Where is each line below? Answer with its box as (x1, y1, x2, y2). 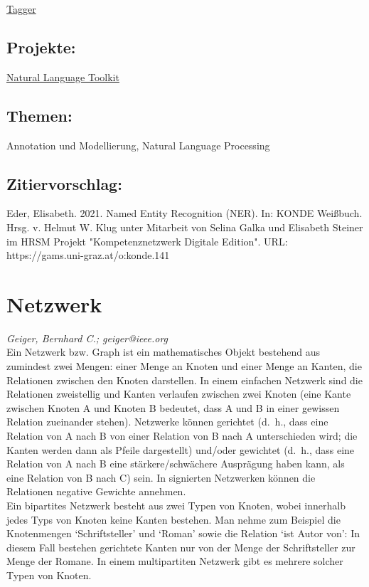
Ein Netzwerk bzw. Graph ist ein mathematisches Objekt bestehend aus (6, 344, 320, 359)
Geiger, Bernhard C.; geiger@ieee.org (6, 330, 169, 345)
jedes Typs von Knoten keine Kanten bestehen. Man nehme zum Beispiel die (6, 512, 341, 527)
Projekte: (6, 36, 76, 58)
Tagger (6, 1, 36, 16)
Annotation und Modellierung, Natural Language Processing (6, 137, 270, 152)
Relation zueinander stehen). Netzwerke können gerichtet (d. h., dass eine (6, 414, 328, 429)
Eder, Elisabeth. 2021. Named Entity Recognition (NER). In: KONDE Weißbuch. (6, 206, 363, 221)
